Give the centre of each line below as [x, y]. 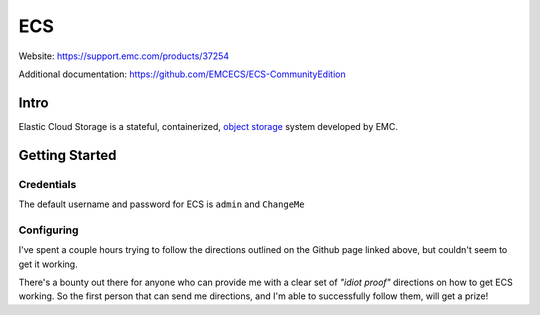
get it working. [48, 264]
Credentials [47, 184]
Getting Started [67, 155]
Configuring [48, 230]
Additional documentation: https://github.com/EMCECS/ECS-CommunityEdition [182, 74]
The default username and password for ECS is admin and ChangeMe [161, 204]
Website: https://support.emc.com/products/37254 [124, 56]
